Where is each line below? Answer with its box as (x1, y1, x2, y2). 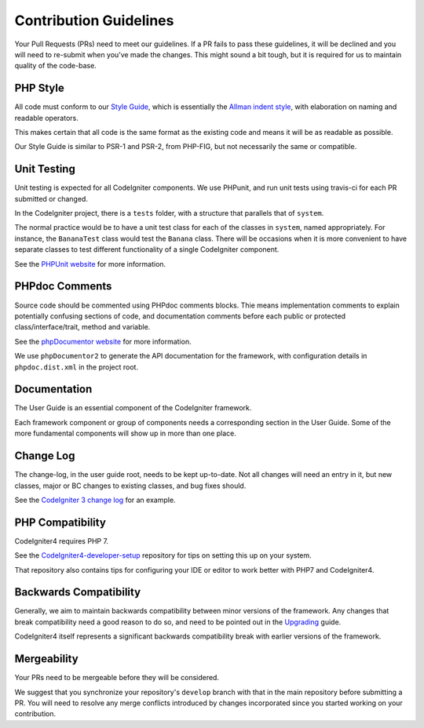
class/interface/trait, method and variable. (14, 322, 151, 332)
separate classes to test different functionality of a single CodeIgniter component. (14, 245, 280, 254)
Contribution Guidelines (14, 12, 174, 29)
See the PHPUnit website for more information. (14, 259, 166, 268)
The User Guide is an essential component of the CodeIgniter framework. (14, 403, 252, 413)
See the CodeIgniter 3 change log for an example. (14, 495, 176, 504)
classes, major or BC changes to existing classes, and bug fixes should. (14, 481, 247, 490)
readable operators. (14, 113, 79, 122)
